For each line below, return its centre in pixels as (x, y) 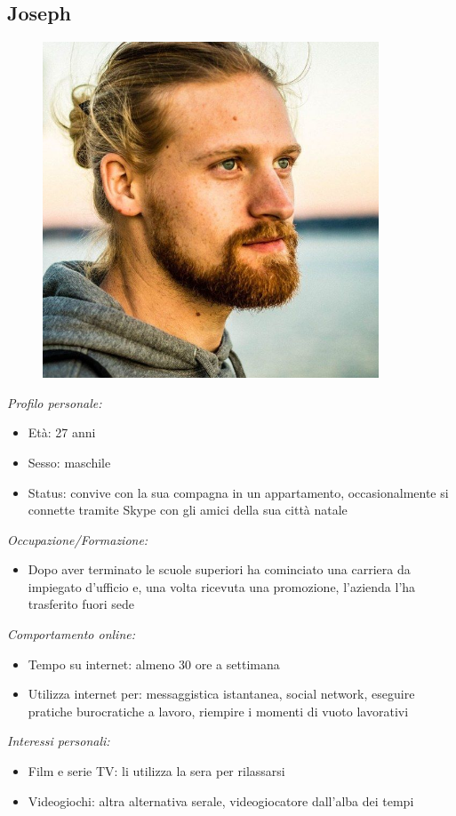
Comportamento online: (72, 634)
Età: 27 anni (62, 432)
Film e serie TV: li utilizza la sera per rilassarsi (156, 771)
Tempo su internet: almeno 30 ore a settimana (154, 664)
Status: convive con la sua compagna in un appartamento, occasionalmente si (238, 492)
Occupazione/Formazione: (78, 539)
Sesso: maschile (69, 462)
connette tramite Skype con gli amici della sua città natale (188, 510)
